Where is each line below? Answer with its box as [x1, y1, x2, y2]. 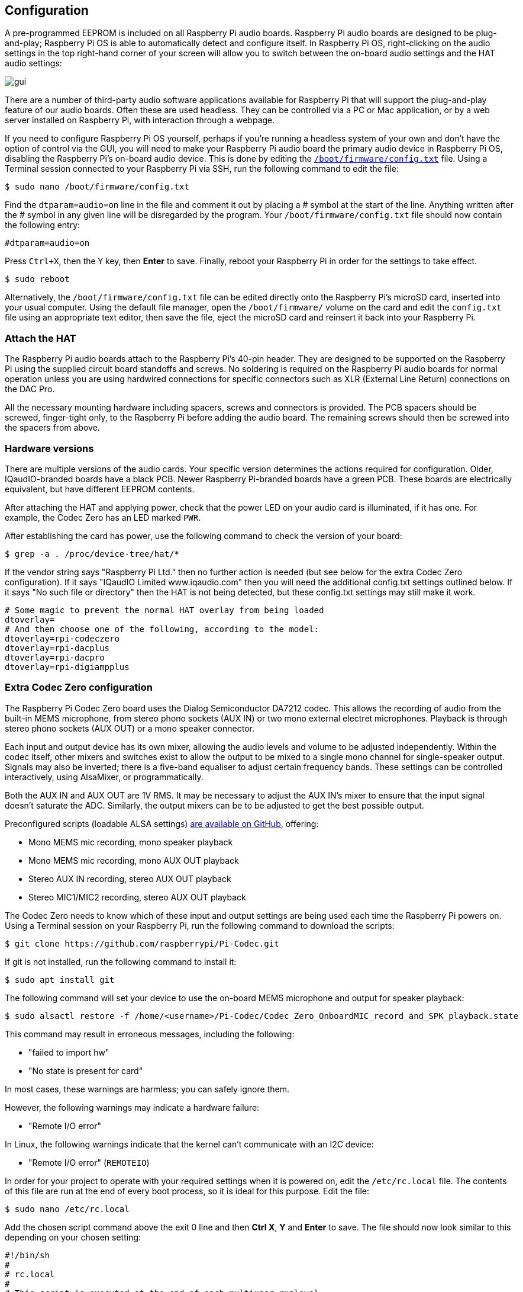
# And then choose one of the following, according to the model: [5, 624, 319, 634]
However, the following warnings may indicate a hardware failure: [5, 1102, 260, 1113]
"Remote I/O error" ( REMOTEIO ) [28, 1157, 150, 1168]
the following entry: [5, 220, 80, 230]
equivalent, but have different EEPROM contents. [5, 483, 195, 494]
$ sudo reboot [5, 274, 70, 284]
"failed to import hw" [28, 1047, 109, 1057]
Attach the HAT [5, 332, 76, 344]
